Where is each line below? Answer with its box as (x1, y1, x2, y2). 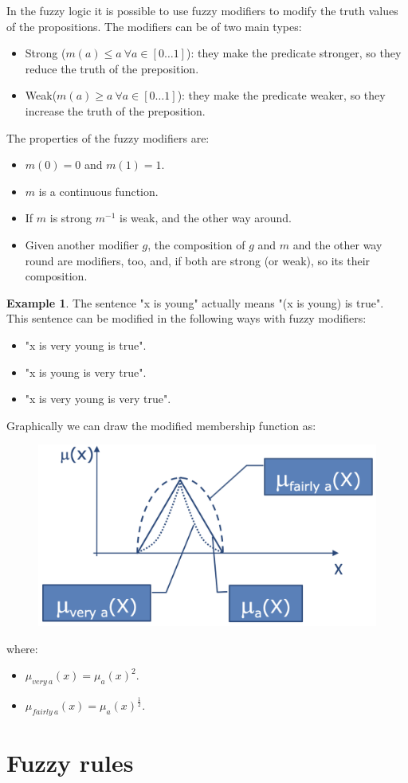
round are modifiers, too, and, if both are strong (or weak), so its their (25, 252, 371, 268)
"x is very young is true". (25, 336, 147, 353)
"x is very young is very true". (25, 390, 171, 407)
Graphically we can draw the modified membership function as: (6, 417, 316, 433)
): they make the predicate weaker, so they (177, 87, 386, 104)
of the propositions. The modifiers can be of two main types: (6, 18, 302, 34)
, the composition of (147, 236, 245, 253)
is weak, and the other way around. (120, 209, 292, 226)
